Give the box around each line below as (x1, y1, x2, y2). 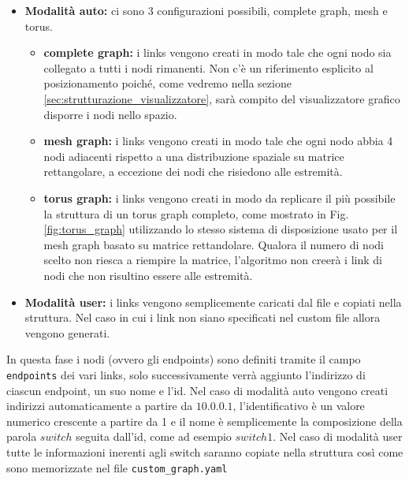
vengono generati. (24, 324, 110, 341)
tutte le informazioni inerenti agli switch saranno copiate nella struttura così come (6, 443, 403, 460)
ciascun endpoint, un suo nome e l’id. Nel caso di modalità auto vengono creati (6, 382, 389, 398)
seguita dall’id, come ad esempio (76, 428, 232, 445)
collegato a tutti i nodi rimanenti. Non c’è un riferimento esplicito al (43, 59, 374, 76)
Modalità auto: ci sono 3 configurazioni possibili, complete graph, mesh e (24, 2, 388, 18)
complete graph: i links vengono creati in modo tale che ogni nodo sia (43, 44, 392, 61)
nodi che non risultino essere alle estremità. (43, 267, 253, 283)
